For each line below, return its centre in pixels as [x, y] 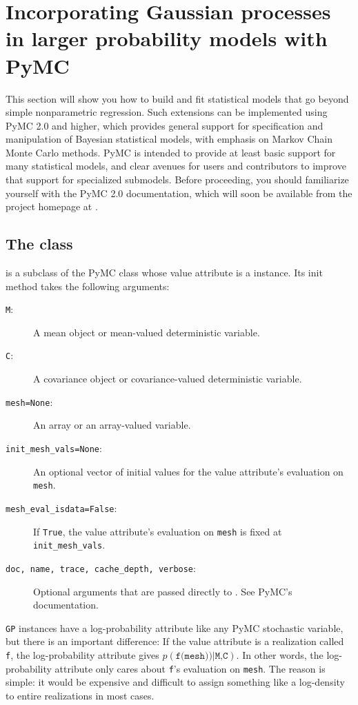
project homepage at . [52, 206]
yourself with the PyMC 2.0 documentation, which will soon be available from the [179, 193]
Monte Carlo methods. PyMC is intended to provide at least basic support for [171, 152]
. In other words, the [280, 654]
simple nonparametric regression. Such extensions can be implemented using [167, 112]
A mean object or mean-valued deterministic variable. [147, 332]
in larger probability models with [167, 38]
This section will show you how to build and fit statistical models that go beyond [177, 98]
